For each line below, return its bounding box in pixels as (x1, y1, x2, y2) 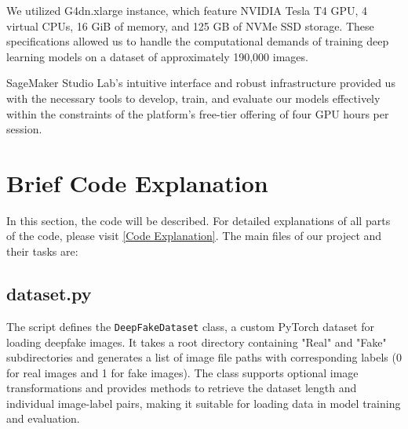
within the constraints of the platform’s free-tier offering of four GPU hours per (6, 105, 389, 122)
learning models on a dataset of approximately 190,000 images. (6, 48, 308, 64)
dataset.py (6, 282, 92, 306)
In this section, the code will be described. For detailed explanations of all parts (6, 212, 391, 228)
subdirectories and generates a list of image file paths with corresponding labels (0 (6, 349, 402, 365)
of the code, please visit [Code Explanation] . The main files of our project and (6, 227, 382, 244)
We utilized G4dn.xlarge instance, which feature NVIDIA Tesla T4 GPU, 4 (6, 2, 368, 18)
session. (6, 121, 42, 137)
